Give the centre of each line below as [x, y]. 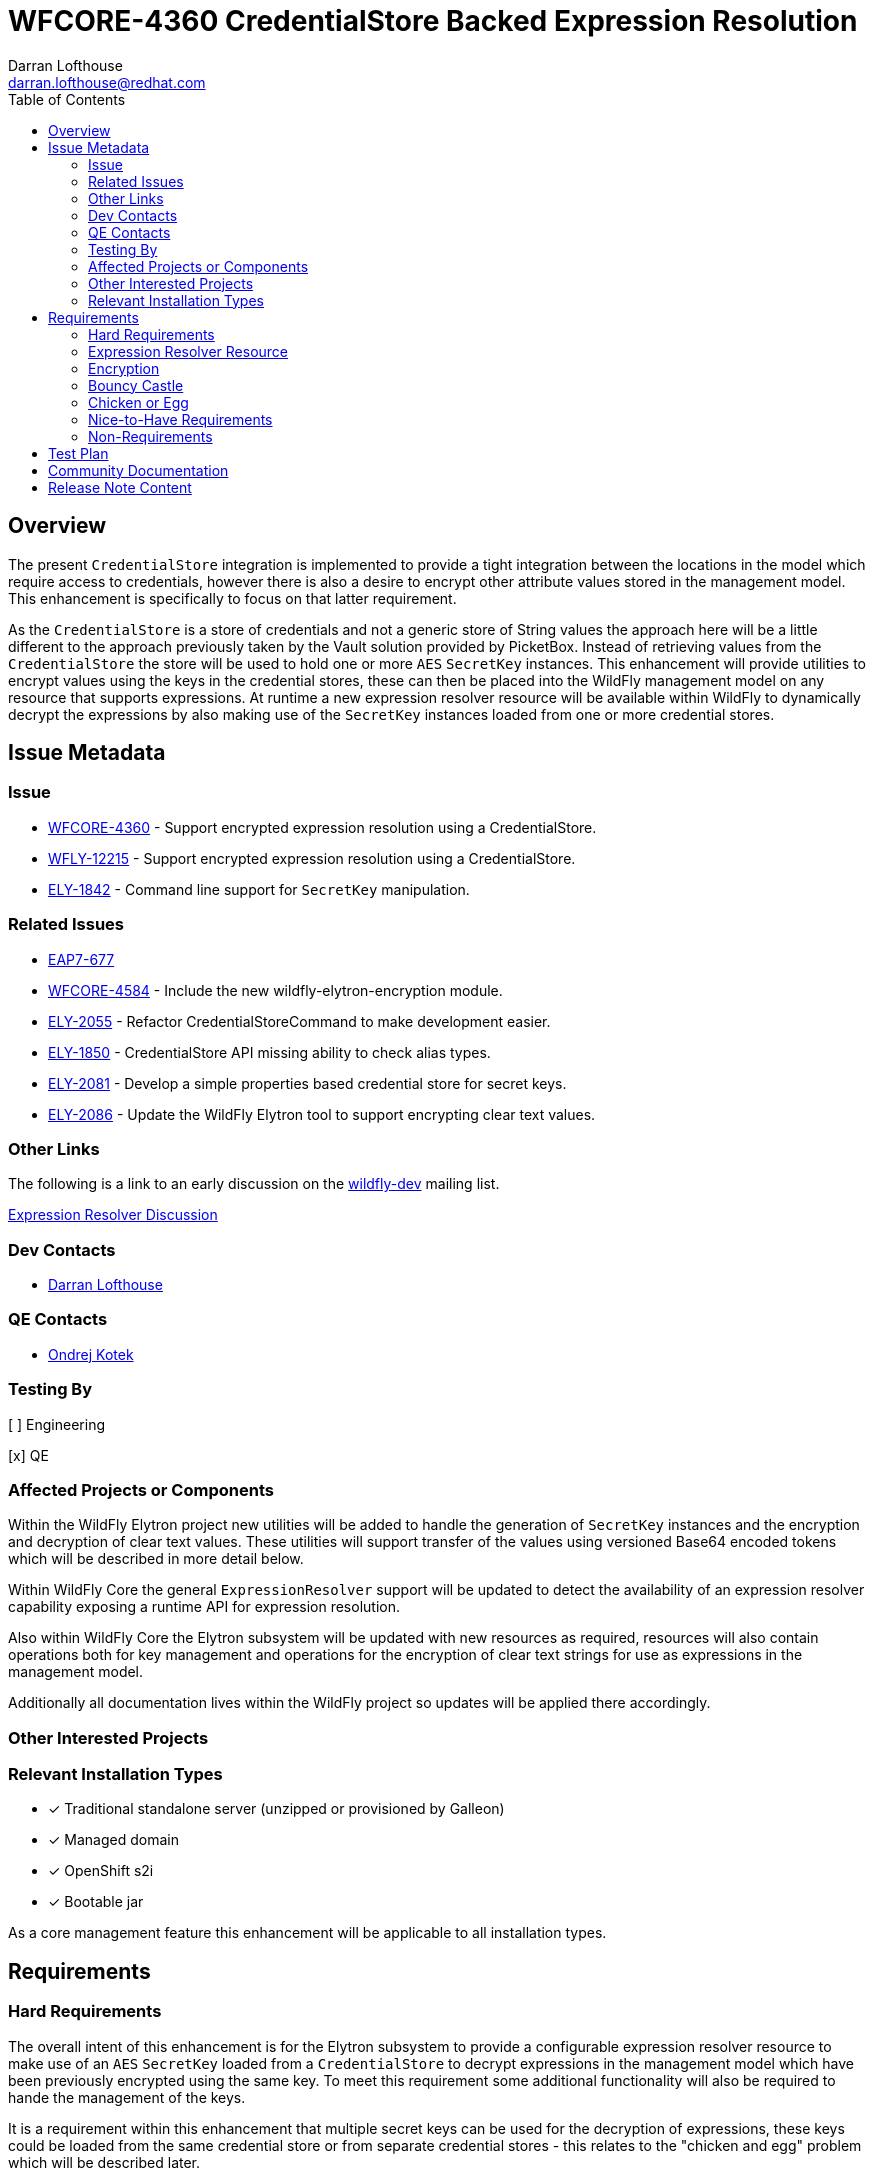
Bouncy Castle [136, 385]
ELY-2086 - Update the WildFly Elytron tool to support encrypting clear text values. [322, 1114]
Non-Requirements [150, 436]
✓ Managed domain [113, 1840]
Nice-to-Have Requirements [180, 419]
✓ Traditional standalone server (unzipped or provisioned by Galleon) [276, 1809]
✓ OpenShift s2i [101, 1871]
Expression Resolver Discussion [113, 1215]
